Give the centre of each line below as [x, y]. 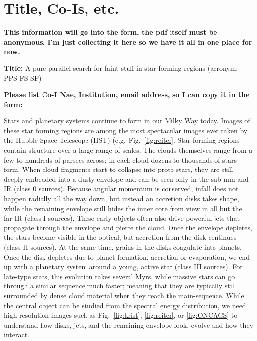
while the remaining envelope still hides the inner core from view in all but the [123, 208]
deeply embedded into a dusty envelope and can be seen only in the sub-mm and [126, 179]
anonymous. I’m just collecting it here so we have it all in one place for [128, 41]
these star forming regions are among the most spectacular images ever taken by [126, 130]
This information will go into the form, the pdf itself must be [111, 32]
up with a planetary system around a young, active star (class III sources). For [123, 266]
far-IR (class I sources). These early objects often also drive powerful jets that [122, 218]
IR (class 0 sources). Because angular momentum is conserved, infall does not [121, 189]
